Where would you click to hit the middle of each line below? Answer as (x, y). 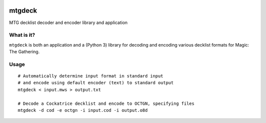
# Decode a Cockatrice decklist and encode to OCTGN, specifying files (106, 103)
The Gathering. (24, 52)
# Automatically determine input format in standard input (91, 76)
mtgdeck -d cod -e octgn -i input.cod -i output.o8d (83, 110)
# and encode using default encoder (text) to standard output (96, 83)
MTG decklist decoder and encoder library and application (68, 23)
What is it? (22, 35)
